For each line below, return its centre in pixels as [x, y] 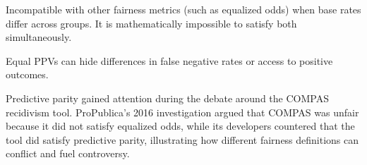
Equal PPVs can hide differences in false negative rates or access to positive [169, 60]
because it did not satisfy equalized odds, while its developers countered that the [180, 126]
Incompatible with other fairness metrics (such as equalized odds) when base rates [183, 9]
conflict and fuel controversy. [68, 153]
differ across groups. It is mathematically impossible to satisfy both [151, 23]
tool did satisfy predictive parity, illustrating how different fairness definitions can [182, 139]
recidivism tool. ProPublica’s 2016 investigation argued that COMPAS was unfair [182, 112]
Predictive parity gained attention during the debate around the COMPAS [167, 98]
